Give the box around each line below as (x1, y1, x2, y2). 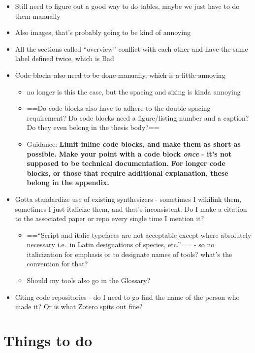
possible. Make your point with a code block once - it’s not (27, 148, 232, 159)
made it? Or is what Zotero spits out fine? (15, 301, 143, 312)
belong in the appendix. (27, 177, 109, 188)
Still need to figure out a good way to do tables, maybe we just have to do (15, 1, 240, 11)
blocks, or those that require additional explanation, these (27, 167, 228, 178)
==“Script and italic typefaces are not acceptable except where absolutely (27, 229, 252, 240)
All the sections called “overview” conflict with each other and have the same (15, 43, 248, 54)
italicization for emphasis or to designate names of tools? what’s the (27, 249, 232, 259)
